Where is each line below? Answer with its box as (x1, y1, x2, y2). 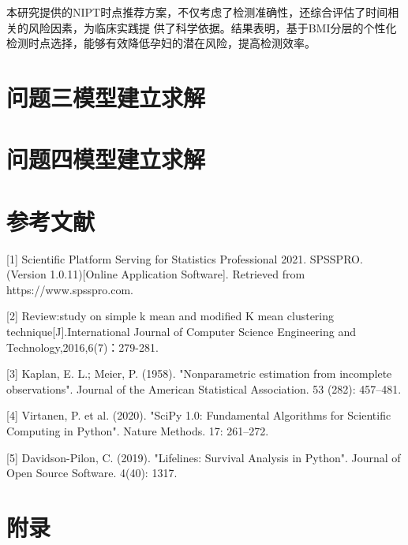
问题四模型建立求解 (6, 143, 206, 175)
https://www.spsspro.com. (6, 281, 133, 297)
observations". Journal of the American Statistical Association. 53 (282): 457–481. (6, 380, 402, 397)
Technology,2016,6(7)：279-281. (6, 338, 159, 355)
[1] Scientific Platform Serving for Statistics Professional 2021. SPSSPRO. (6, 250, 363, 267)
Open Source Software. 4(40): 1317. (6, 465, 178, 481)
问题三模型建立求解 (6, 80, 206, 113)
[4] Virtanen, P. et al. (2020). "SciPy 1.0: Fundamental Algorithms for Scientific (6, 407, 391, 424)
